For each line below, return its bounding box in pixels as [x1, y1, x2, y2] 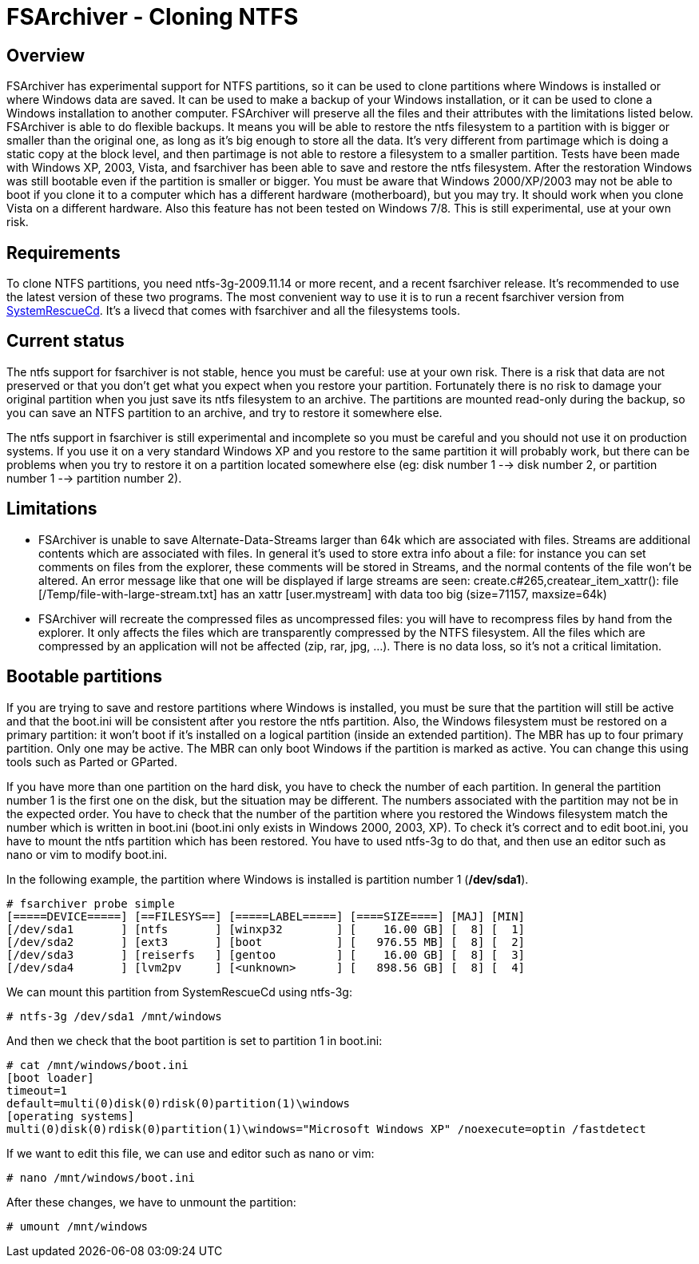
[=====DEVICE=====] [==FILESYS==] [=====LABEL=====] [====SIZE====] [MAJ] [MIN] [6, 909, 526, 923]
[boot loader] [6, 1071, 94, 1084]
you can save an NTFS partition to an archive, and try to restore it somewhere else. [6, 405, 443, 419]
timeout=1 [6, 1083, 67, 1097]
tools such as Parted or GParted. [6, 754, 177, 769]
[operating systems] [6, 1109, 135, 1123]
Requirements [6, 242, 121, 263]
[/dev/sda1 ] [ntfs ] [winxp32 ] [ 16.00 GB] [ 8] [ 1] [6, 922, 526, 936]
